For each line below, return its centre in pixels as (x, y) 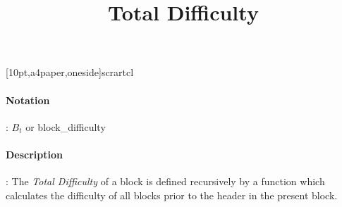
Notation (28, 100)
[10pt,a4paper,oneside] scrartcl (70, 72)
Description (35, 154)
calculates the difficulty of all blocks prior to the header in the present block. (172, 195)
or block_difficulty (66, 126)
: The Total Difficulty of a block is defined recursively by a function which (165, 181)
